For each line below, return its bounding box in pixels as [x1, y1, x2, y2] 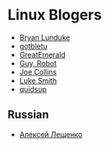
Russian [7, 108, 49, 122]
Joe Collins [19, 67, 57, 76]
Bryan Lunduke [19, 32, 70, 42]
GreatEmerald [19, 50, 66, 59]
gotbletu [19, 41, 48, 50]
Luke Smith [19, 76, 57, 85]
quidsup [19, 84, 47, 94]
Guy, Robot [19, 58, 57, 68]
